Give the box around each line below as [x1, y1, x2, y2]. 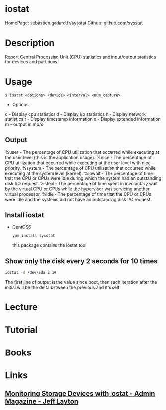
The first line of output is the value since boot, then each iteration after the [5, 279, 157, 285]
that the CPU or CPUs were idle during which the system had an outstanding [5, 175, 162, 181]
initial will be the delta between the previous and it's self [5, 284, 120, 290]
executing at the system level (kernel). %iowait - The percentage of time [5, 170, 153, 176]
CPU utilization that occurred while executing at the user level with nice [5, 160, 151, 166]
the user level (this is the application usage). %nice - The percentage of [5, 154, 152, 160]
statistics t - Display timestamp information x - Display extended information [5, 116, 161, 122]
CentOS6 [12, 224, 31, 230]
